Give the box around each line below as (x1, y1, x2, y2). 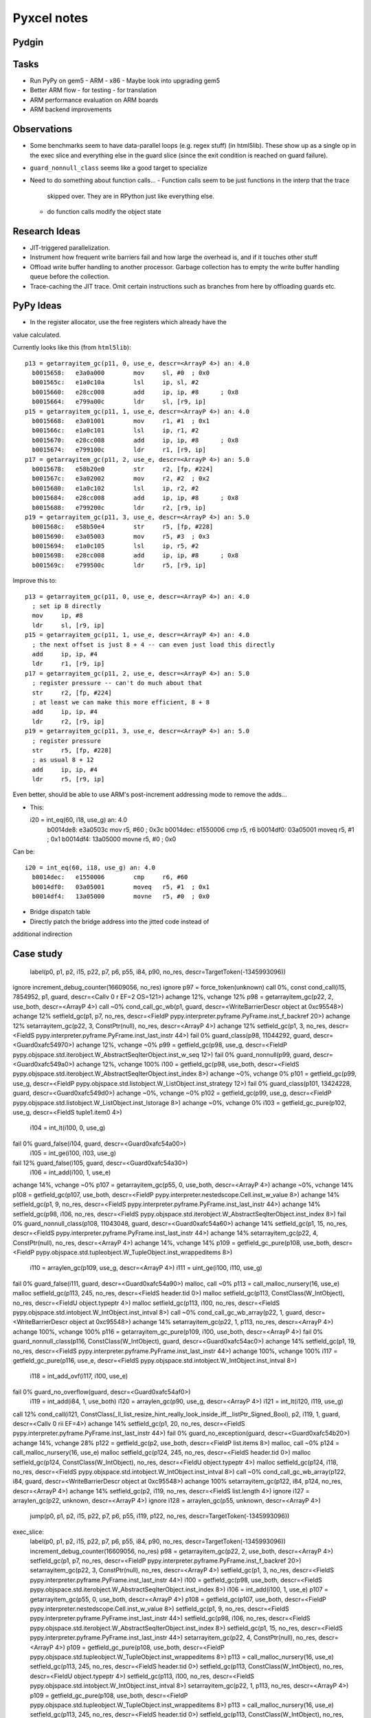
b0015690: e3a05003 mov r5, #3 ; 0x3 (32, 533, 210, 540)
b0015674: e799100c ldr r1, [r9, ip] (32, 446, 206, 454)
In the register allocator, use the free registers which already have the (30, 318, 227, 326)
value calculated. (12, 331, 61, 339)
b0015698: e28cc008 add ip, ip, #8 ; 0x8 (32, 552, 239, 559)
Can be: (12, 847, 36, 856)
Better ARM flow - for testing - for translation (30, 86, 157, 94)
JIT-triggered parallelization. (30, 244, 111, 252)
